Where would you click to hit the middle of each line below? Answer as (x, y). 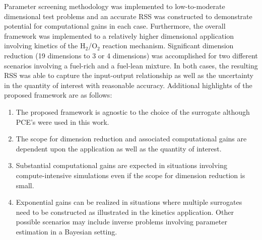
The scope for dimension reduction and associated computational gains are (131, 139)
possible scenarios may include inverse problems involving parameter (121, 222)
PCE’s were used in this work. (62, 122)
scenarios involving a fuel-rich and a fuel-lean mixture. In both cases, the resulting (131, 65)
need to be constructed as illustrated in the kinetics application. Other (125, 212)
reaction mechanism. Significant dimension (168, 46)
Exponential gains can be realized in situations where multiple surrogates (129, 202)
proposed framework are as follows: (58, 95)
